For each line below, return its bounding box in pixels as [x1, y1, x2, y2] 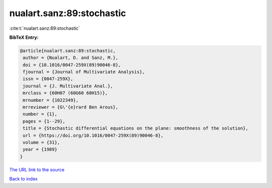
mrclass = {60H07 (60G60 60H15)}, [23, 90, 108, 96]
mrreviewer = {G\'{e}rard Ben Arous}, [23, 104, 118, 110]
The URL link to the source [9, 166, 65, 172]
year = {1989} [23, 147, 57, 152]
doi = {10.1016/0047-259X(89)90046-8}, [23, 62, 121, 68]
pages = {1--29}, [23, 118, 65, 124]
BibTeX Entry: [9, 34, 39, 40]
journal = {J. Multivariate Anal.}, [23, 83, 113, 89]
